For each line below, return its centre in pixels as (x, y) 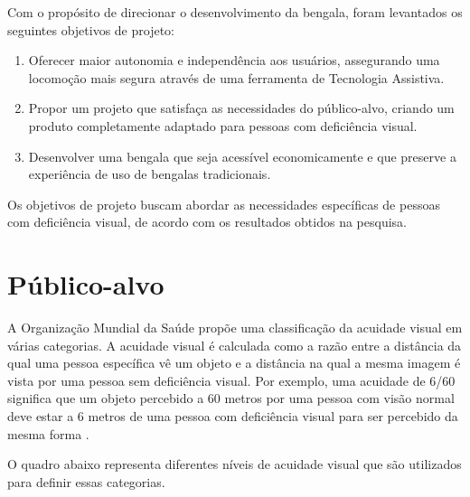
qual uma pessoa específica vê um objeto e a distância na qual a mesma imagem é (234, 363)
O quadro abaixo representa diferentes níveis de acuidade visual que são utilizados (235, 464)
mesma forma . (48, 433)
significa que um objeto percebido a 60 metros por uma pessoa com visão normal (231, 398)
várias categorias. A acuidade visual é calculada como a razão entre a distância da (235, 345)
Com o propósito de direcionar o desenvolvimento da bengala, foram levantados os (235, 12)
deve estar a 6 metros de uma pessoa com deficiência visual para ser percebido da (233, 416)
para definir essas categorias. (86, 481)
